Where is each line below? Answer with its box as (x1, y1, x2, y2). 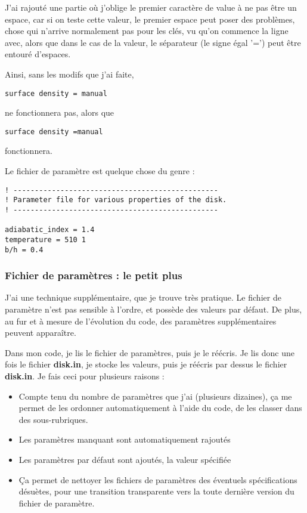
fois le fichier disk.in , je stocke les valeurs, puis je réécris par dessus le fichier (5, 358, 287, 370)
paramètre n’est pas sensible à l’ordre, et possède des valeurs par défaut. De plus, (5, 303, 302, 316)
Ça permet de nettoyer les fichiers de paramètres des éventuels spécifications (18, 473, 297, 486)
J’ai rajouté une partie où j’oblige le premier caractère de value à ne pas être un (5, 1, 297, 13)
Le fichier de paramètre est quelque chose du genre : (5, 165, 195, 177)
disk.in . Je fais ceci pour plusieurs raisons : (5, 370, 165, 382)
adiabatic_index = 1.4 (5, 225, 95, 234)
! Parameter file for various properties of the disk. (5, 196, 227, 205)
